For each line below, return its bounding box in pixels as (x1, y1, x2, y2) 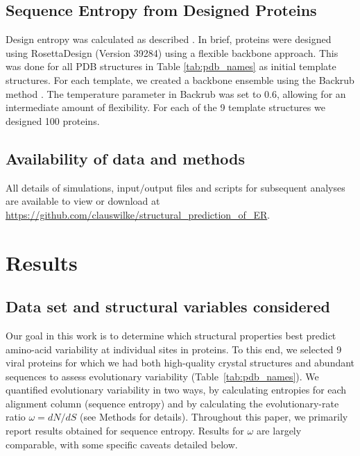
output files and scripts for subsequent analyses (144, 180, 345, 194)
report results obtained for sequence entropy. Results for (6, 423, 244, 438)
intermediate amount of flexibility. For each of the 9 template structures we (6, 100, 325, 115)
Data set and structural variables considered (6, 296, 331, 317)
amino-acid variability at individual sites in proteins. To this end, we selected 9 (6, 341, 342, 356)
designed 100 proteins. (6, 113, 100, 128)
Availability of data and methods (6, 147, 245, 169)
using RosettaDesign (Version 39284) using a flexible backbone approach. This (6, 45, 338, 60)
